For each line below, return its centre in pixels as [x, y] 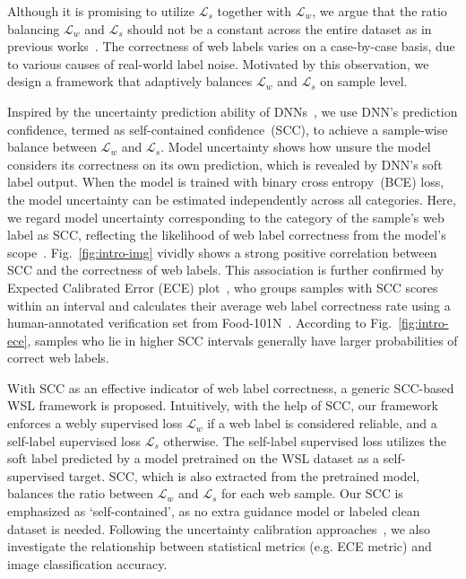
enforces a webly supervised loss [95, 423]
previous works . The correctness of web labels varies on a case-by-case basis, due [231, 46]
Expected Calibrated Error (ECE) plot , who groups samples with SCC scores [223, 287]
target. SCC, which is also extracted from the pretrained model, [244, 475]
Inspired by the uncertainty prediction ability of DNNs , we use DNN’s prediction [233, 111]
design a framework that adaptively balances [130, 81]
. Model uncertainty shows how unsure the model [296, 147]
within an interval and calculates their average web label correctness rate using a [229, 305]
